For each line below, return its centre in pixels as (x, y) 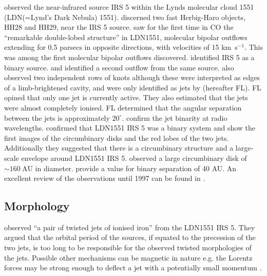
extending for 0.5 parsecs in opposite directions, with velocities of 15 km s (121, 47)
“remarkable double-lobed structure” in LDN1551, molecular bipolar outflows (126, 37)
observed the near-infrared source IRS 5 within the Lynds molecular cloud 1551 (129, 7)
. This (254, 47)
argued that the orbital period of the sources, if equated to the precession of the (130, 237)
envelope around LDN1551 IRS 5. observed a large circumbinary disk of (134, 158)
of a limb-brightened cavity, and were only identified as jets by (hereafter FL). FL (133, 87)
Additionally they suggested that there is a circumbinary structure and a (119, 148)
